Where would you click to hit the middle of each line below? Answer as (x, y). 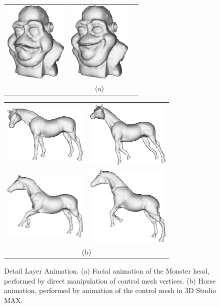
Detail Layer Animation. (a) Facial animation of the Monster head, (107, 271)
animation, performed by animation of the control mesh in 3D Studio (110, 290)
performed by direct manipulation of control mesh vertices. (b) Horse (110, 280)
